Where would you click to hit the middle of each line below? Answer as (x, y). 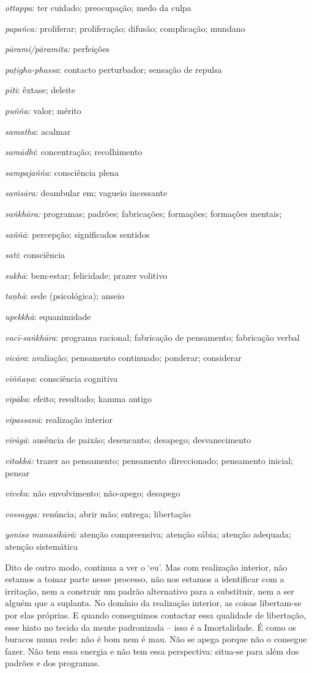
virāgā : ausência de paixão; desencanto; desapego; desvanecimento (128, 440)
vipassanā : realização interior (59, 419)
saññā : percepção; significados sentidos (77, 234)
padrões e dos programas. (53, 663)
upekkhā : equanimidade (48, 316)
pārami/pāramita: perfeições (57, 49)
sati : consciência (35, 255)
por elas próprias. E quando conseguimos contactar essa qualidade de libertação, (156, 615)
